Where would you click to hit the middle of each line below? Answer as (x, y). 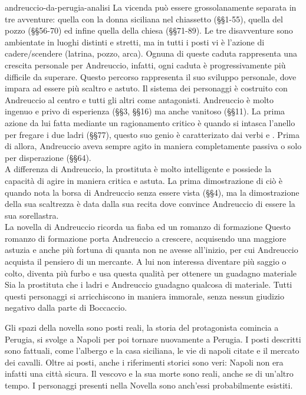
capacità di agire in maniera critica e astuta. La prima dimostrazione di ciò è (144, 180)
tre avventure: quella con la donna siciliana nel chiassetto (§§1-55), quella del (144, 19)
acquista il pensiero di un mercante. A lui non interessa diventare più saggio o (146, 261)
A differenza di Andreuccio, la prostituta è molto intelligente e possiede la (138, 169)
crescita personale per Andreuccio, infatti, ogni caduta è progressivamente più (145, 65)
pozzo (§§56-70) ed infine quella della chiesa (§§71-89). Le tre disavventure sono (149, 30)
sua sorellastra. (32, 215)
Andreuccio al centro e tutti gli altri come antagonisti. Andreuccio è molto (139, 99)
